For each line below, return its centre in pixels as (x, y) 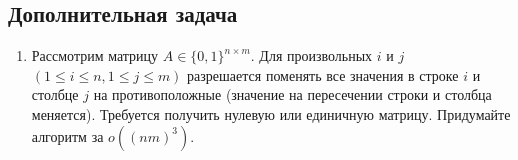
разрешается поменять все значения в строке (323, 74)
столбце (55, 94)
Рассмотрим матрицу (95, 55)
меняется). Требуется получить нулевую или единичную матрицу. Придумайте (271, 113)
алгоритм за (67, 135)
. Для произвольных (311, 55)
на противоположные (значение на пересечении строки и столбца (292, 94)
